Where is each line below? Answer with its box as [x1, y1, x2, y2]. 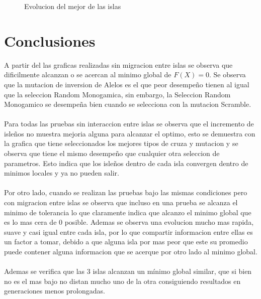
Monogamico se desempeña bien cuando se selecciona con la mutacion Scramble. [4, 99, 251, 109]
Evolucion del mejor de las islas [24, 1, 121, 11]
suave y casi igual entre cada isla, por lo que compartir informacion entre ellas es [4, 226, 253, 237]
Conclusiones [4, 30, 96, 51]
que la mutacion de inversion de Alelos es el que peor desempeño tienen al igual [4, 79, 249, 89]
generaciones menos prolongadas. [4, 285, 105, 296]
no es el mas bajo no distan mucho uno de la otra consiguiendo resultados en [4, 275, 241, 286]
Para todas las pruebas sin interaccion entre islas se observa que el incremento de [4, 118, 254, 129]
